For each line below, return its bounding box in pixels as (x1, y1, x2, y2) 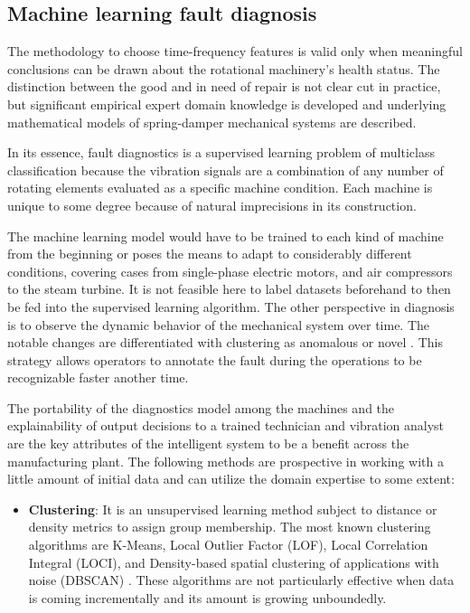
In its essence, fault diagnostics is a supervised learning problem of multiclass (7, 143, 435, 162)
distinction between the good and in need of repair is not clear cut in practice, (7, 77, 441, 96)
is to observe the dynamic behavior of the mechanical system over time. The (7, 315, 430, 334)
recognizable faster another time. (7, 368, 189, 387)
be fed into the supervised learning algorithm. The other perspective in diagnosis (7, 297, 455, 316)
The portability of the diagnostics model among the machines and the (7, 398, 395, 417)
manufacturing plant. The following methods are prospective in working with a (7, 451, 444, 470)
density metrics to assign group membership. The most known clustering (28, 517, 431, 536)
